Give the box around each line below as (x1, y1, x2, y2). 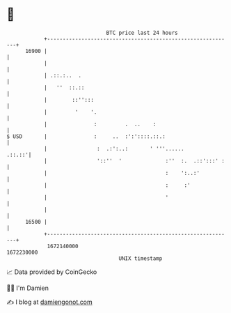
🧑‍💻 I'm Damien (6, 284, 49, 292)
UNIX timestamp (118, 254, 163, 262)
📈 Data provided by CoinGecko (6, 268, 97, 276)
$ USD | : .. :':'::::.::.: (6, 132, 166, 140)
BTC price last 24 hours (106, 29, 178, 36)
